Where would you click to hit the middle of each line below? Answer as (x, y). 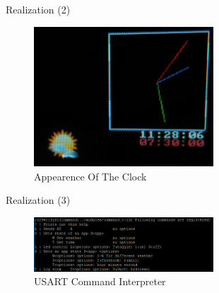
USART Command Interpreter (100, 281)
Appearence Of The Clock (90, 176)
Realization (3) (38, 200)
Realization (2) (38, 9)
